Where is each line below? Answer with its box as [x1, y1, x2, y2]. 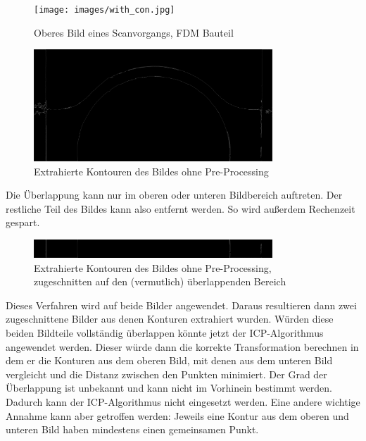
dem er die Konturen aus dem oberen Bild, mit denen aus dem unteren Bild [6, 353, 333, 368]
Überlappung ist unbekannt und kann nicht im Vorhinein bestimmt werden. [6, 380, 332, 395]
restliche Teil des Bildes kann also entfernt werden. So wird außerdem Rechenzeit [6, 201, 355, 216]
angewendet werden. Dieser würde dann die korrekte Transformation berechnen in [6, 339, 359, 354]
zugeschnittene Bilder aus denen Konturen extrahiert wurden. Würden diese [6, 311, 334, 326]
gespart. [6, 215, 40, 230]
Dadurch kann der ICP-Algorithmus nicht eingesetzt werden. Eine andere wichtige [6, 394, 360, 409]
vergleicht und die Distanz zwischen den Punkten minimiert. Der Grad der [6, 366, 327, 381]
